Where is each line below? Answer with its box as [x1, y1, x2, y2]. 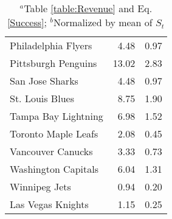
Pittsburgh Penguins [10, 56, 97, 70]
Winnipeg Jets [10, 179, 71, 193]
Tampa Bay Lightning [10, 109, 103, 123]
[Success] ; [7, 15, 47, 29]
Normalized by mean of [53, 15, 153, 29]
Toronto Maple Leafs [10, 127, 98, 141]
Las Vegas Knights [10, 197, 89, 211]
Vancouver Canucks [10, 144, 93, 158]
